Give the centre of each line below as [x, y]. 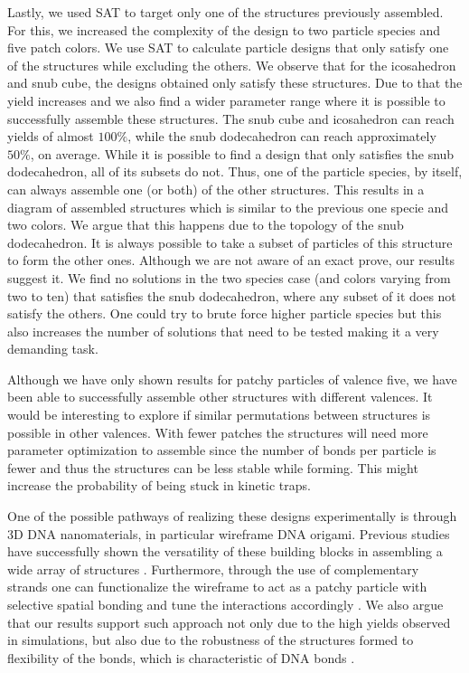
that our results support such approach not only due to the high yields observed [229, 622]
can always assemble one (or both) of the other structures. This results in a [216, 189]
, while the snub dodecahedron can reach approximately [282, 136]
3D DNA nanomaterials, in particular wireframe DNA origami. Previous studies [229, 533]
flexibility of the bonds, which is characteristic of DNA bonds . [181, 657]
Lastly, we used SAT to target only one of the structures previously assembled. [225, 12]
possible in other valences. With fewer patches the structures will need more [218, 432]
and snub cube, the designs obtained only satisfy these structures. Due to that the [235, 83]
